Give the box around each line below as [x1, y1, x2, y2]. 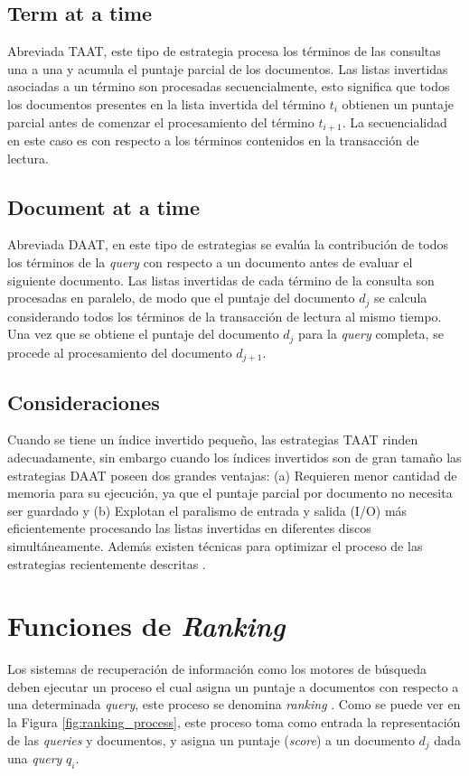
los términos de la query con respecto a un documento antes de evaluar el [7, 253, 413, 272]
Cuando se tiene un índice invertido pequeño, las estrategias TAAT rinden [7, 430, 418, 449]
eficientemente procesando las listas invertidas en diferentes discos [7, 519, 371, 538]
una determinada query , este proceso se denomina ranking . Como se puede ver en [7, 695, 461, 714]
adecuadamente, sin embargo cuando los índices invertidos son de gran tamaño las [7, 447, 462, 466]
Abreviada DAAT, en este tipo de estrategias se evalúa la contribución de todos [7, 235, 448, 254]
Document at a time [7, 192, 201, 220]
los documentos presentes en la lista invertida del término [7, 94, 326, 113]
